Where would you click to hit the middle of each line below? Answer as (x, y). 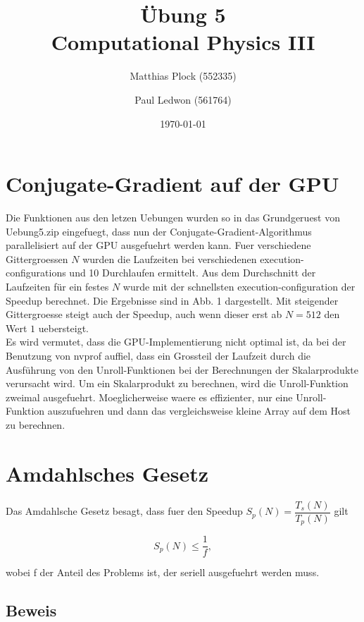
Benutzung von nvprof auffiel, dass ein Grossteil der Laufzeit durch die (158, 355)
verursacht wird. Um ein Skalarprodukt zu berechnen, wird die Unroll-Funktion (177, 383)
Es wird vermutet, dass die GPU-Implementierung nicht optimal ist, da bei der (176, 342)
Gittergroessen (37, 258)
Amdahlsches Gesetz (107, 473)
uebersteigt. (63, 328)
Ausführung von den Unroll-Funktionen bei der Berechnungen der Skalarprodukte (182, 369)
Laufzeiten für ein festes (57, 286)
